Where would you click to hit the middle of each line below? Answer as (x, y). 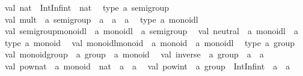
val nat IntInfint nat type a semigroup (87, 7)
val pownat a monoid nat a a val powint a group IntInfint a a (147, 66)
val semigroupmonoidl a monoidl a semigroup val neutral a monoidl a (151, 31)
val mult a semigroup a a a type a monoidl (101, 19)
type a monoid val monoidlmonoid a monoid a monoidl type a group (149, 42)
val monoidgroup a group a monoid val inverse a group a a (134, 54)
